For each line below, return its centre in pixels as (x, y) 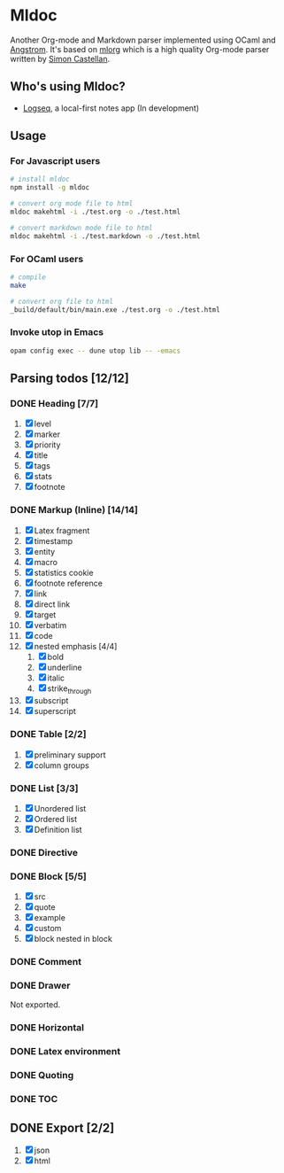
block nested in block (73, 939)
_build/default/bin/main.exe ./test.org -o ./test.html (115, 310)
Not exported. (35, 1005)
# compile (28, 277)
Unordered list (60, 809)
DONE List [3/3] (44, 788)
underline (65, 667)
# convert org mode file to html (72, 204)
